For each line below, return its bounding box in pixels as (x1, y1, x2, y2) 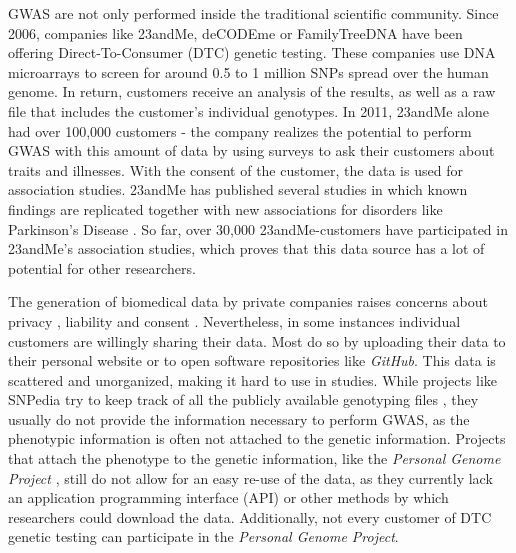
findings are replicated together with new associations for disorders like (8, 198, 443, 219)
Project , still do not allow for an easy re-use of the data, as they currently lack (8, 467, 493, 488)
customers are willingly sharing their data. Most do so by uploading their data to (8, 330, 506, 351)
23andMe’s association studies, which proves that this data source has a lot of (8, 238, 485, 259)
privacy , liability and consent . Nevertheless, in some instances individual (8, 310, 461, 331)
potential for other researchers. (8, 257, 196, 278)
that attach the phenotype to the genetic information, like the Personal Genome (8, 448, 501, 469)
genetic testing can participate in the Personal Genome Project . (8, 526, 399, 547)
